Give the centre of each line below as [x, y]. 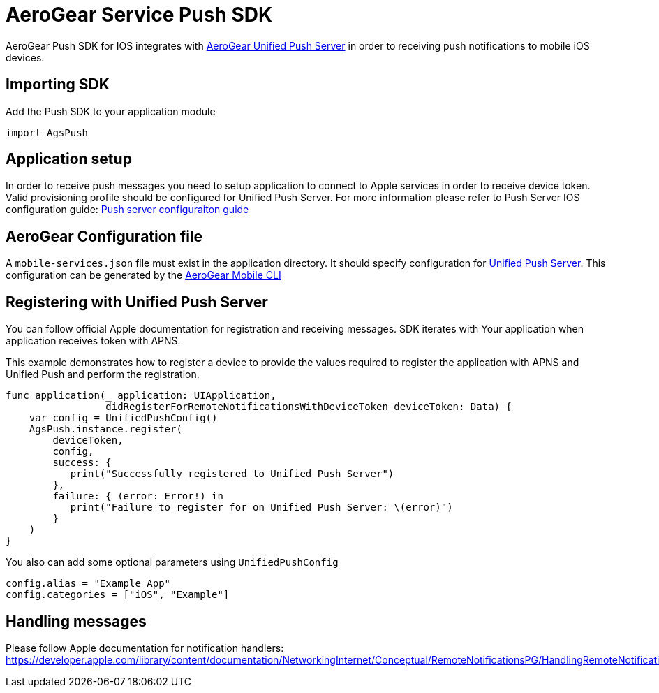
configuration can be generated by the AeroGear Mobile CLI [143, 275]
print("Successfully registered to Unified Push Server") [232, 474]
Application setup [69, 159]
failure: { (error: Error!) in [138, 496]
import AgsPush [47, 132]
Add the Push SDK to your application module [111, 111]
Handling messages [76, 621]
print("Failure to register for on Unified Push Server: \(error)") [261, 508]
